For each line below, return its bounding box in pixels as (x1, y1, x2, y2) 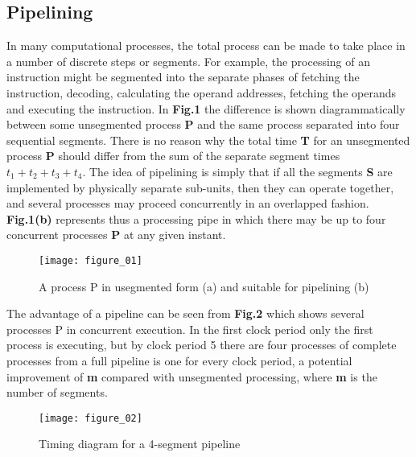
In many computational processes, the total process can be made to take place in (6, 37, 406, 54)
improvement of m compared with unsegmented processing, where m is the (6, 368, 377, 385)
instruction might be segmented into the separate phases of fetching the (6, 68, 360, 85)
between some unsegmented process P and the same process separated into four (6, 116, 400, 133)
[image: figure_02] (39, 412, 142, 424)
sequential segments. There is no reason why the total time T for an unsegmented (6, 131, 410, 148)
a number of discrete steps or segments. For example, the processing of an (6, 52, 370, 69)
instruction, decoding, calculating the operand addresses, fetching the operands (6, 84, 396, 101)
